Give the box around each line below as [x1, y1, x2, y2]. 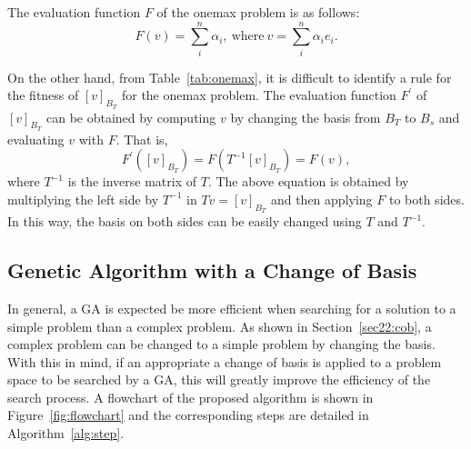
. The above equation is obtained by [207, 172, 409, 191]
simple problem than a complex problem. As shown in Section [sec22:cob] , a [7, 316, 432, 335]
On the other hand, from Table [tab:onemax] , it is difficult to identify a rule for [7, 67, 452, 86]
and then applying [270, 189, 373, 208]
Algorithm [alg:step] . [7, 424, 125, 443]
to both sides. [388, 189, 465, 208]
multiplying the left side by [7, 189, 159, 208]
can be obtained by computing [45, 107, 216, 126]
